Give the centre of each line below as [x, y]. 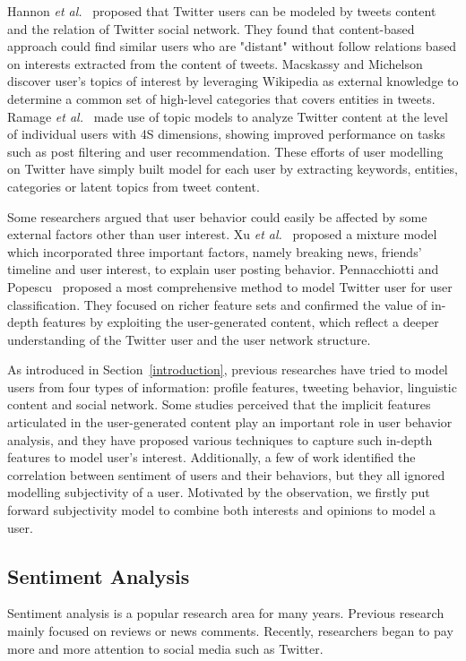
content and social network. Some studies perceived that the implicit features [219, 404]
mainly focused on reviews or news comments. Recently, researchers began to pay [230, 631]
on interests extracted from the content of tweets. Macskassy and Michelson [215, 63]
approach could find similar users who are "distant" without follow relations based [232, 46]
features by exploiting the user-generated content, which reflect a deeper [241, 322]
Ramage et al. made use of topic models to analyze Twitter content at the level [228, 116]
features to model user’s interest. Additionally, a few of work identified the [211, 457]
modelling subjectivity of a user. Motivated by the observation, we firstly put [219, 492]
